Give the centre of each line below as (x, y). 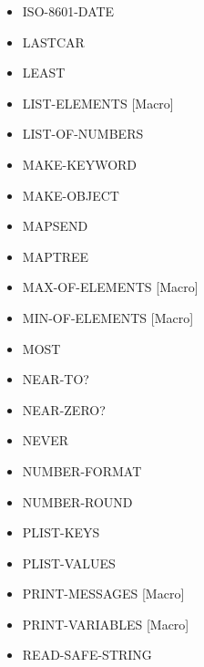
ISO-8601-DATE (68, 11)
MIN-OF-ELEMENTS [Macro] (108, 317)
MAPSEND (55, 226)
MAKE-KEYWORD (80, 164)
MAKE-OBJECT (71, 195)
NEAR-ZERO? (64, 409)
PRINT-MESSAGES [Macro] (103, 594)
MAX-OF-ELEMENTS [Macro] (110, 287)
